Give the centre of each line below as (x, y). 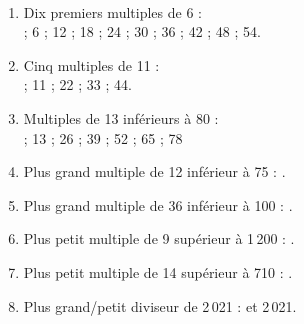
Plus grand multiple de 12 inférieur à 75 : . (154, 171)
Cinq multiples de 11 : (91, 64)
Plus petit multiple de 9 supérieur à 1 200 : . (159, 238)
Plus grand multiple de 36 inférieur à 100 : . (158, 204)
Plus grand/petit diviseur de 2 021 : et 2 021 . (160, 305)
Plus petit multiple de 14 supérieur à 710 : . (158, 271)
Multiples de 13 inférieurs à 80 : (121, 117)
